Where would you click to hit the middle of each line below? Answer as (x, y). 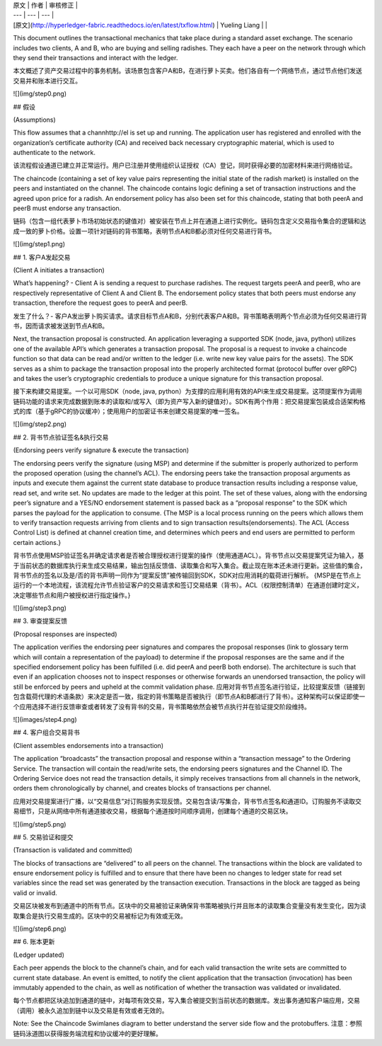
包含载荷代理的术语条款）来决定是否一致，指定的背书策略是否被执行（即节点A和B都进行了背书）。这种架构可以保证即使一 (189, 696)
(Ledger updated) (39, 955)
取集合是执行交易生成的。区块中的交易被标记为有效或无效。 (100, 916)
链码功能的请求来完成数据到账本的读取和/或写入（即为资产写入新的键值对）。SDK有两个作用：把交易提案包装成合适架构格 (189, 401)
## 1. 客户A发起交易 (42, 257)
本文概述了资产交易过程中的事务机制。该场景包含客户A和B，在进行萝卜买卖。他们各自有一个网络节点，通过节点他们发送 (187, 71)
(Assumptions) (34, 120)
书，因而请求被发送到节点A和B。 (61, 326)
